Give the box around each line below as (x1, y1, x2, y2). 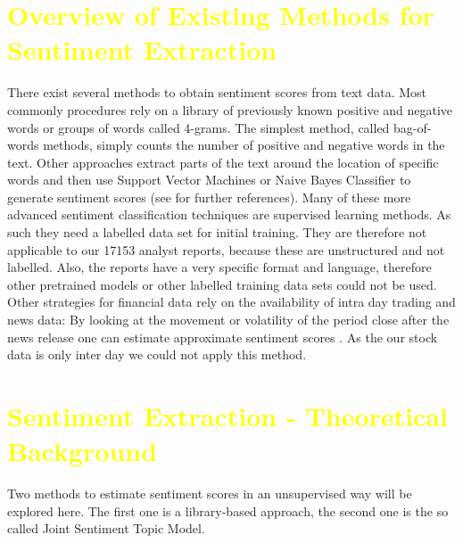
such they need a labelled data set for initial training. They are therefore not (7, 223, 427, 242)
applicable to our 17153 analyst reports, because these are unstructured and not (7, 240, 445, 259)
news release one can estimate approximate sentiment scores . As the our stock (7, 327, 438, 346)
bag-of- (393, 118, 432, 136)
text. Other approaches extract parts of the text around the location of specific (7, 152, 439, 171)
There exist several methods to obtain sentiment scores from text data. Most (7, 83, 427, 102)
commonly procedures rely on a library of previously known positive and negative (7, 100, 453, 119)
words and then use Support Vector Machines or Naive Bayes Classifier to (7, 170, 411, 189)
